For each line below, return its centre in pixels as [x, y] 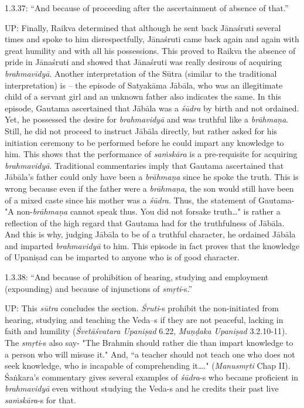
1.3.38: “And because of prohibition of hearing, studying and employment [137, 277]
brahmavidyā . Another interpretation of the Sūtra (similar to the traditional [141, 73]
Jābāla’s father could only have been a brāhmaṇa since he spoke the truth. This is [152, 177]
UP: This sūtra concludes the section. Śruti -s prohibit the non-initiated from [142, 308]
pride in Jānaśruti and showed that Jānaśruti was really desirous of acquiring [144, 62]
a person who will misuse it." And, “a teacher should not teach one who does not [150, 354]
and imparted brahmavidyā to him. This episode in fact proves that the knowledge [152, 245]
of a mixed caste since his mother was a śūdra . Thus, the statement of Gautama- [150, 200]
